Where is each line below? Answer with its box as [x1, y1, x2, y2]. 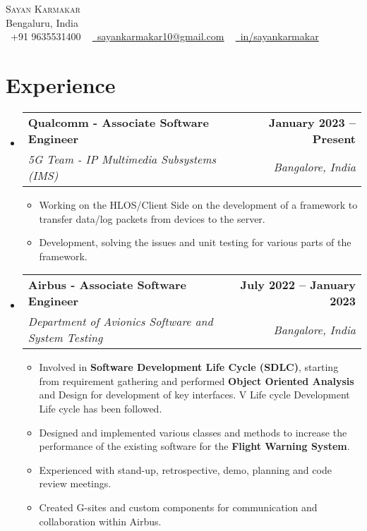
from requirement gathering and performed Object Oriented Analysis [39, 373, 354, 388]
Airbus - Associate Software [28, 276, 186, 293]
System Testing [28, 329, 103, 346]
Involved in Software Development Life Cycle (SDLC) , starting [39, 360, 339, 374]
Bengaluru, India [6, 15, 78, 30]
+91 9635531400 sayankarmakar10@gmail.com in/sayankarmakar [10, 29, 319, 44]
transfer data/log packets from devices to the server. [39, 211, 265, 226]
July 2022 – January [240, 276, 356, 293]
